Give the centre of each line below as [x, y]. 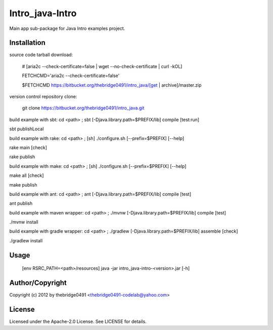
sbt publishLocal [27, 129]
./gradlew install [26, 240]
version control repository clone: [43, 97]
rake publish [22, 157]
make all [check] [27, 175]
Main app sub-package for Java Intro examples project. [67, 28]
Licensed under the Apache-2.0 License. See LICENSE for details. [78, 321]
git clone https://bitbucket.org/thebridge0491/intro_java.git [83, 108]
